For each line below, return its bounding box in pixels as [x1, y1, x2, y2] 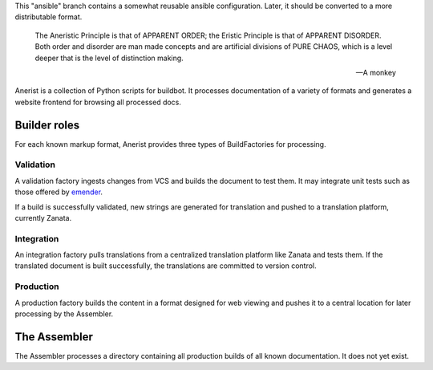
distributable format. [14, 12, 83, 22]
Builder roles [14, 118, 80, 132]
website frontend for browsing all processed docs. [14, 97, 182, 107]
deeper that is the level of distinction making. [34, 53, 184, 63]
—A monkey [355, 67, 396, 77]
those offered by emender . [14, 187, 103, 197]
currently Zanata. [14, 213, 72, 222]
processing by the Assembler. [14, 309, 114, 319]
